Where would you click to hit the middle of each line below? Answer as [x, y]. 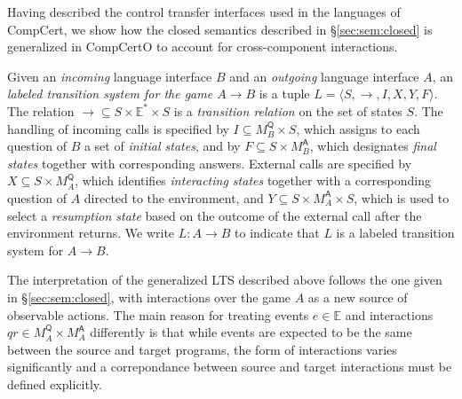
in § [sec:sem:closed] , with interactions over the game [149, 297]
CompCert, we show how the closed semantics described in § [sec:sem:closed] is [220, 29]
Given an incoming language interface [110, 76]
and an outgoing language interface [324, 76]
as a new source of [358, 297]
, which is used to [402, 197]
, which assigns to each [358, 128]
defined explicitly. [55, 383]
